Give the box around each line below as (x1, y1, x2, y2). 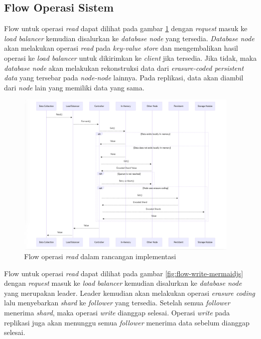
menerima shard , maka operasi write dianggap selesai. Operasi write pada (4, 307, 230, 318)
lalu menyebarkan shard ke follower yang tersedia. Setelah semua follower (4, 297, 230, 308)
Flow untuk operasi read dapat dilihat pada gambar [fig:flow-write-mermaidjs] (4, 268, 243, 278)
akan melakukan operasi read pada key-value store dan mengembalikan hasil (4, 43, 238, 53)
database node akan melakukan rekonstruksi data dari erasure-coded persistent (4, 62, 244, 73)
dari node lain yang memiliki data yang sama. (4, 82, 145, 92)
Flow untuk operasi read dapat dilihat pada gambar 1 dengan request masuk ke (4, 23, 247, 34)
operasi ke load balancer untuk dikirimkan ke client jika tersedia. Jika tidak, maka (4, 52, 257, 63)
